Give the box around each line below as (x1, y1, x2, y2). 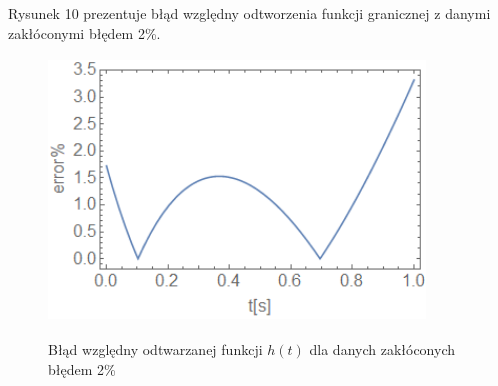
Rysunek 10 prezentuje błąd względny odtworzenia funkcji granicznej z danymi (8, 3, 491, 23)
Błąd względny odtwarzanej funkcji (48, 339, 263, 360)
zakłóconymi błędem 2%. (8, 22, 161, 43)
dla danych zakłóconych (309, 339, 455, 360)
